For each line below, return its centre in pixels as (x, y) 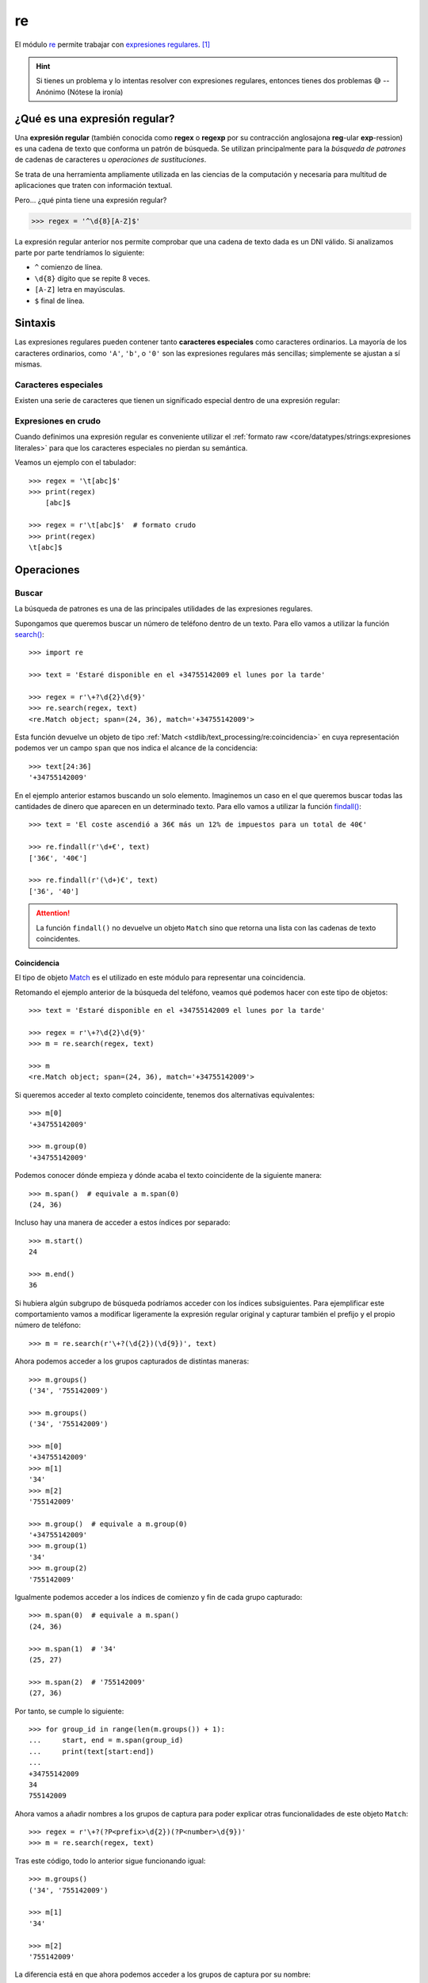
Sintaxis (35, 323)
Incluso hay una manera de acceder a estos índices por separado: (122, 1222)
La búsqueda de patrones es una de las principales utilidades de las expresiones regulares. (164, 609)
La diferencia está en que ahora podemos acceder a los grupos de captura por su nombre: (162, 1974)
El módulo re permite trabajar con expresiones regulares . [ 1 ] (112, 44)
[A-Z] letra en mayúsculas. (80, 290)
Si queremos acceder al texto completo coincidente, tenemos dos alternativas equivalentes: (165, 1095)
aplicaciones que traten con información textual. (94, 186)
